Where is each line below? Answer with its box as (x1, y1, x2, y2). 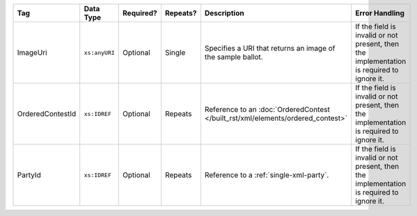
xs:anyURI (84, 49, 115, 56)
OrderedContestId (17, 109, 77, 118)
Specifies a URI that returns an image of (204, 44, 336, 53)
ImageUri (17, 48, 48, 57)
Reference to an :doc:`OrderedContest (204, 105, 330, 114)
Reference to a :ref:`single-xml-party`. (204, 170, 329, 180)
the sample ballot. (204, 52, 264, 62)
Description (204, 8, 244, 17)
